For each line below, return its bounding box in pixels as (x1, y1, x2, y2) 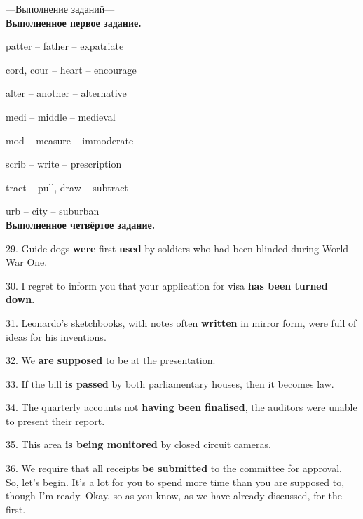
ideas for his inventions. (6, 329, 107, 344)
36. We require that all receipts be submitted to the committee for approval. (6, 461, 342, 476)
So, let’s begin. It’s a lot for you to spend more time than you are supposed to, (6, 474, 345, 489)
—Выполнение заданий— (6, 1, 115, 15)
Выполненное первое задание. (6, 15, 142, 29)
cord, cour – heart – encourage (6, 62, 137, 76)
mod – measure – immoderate (6, 133, 134, 147)
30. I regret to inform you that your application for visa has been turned (6, 278, 328, 292)
